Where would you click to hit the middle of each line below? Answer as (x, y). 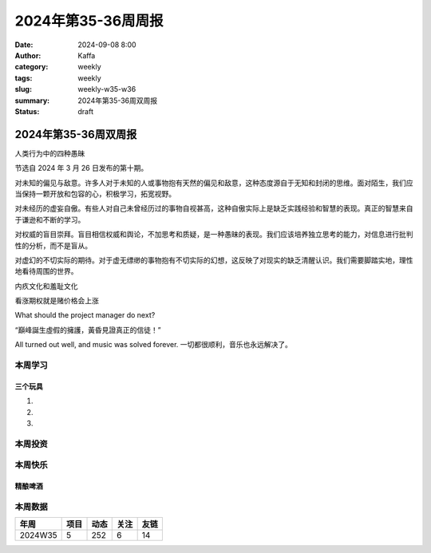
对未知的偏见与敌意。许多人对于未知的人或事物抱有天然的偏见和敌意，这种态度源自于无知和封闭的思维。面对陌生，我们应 (214, 183)
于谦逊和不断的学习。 (50, 219)
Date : (24, 45)
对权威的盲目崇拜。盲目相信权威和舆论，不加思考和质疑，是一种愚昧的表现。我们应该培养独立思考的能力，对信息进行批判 (214, 235)
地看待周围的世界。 (46, 271)
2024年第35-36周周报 (89, 21)
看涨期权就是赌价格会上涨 (57, 301)
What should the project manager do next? (85, 315)
